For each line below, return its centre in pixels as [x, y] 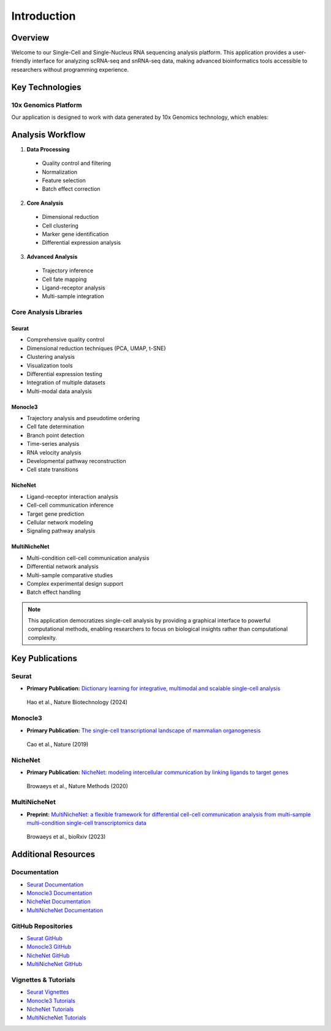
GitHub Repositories [42, 926]
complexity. [43, 637]
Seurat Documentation [55, 884]
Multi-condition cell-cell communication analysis [88, 558]
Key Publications [44, 658]
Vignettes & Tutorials [44, 979]
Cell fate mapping [64, 279]
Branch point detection [55, 435]
